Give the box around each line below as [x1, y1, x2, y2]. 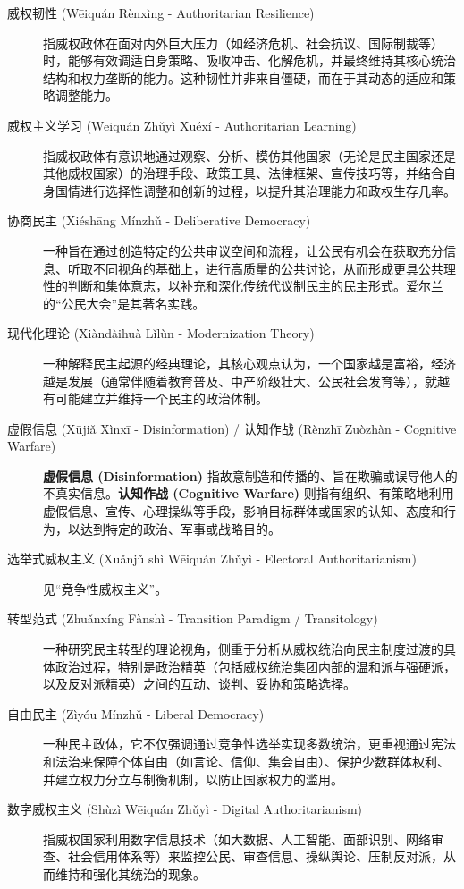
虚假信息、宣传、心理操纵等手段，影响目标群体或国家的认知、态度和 [43, 502, 443, 521]
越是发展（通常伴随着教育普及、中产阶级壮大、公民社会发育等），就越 [43, 371, 450, 390]
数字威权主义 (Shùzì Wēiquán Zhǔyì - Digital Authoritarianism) [7, 800, 363, 818]
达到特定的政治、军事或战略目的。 [80, 519, 281, 538]
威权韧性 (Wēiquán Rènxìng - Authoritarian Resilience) [7, 4, 315, 21]
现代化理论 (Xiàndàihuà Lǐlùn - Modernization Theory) [7, 324, 315, 343]
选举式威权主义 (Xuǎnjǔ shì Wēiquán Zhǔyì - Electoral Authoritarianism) [7, 549, 417, 568]
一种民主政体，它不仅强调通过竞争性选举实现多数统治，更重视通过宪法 [43, 734, 456, 753]
